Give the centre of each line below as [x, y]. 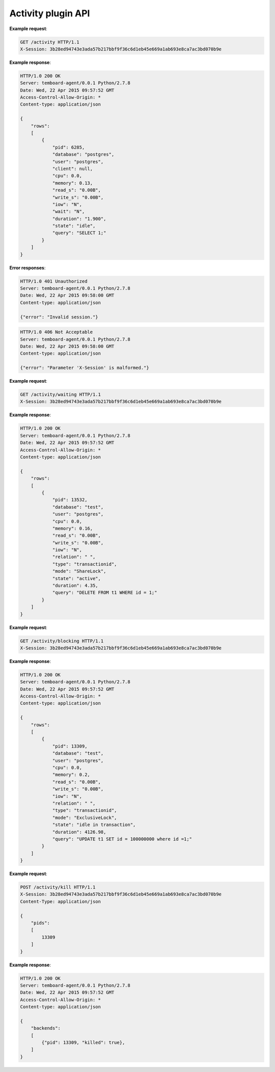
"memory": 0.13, [73, 183]
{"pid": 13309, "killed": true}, [83, 1043]
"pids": [40, 923]
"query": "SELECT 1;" [79, 233]
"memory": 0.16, [73, 528]
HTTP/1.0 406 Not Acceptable [57, 332]
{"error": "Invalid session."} [59, 317]
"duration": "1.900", [79, 219]
